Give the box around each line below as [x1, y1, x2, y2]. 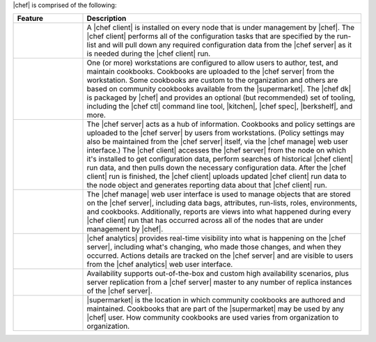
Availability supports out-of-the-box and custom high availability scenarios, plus [86, 269, 350, 279]
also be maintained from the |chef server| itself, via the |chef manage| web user [86, 137, 348, 146]
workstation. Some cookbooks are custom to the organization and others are [86, 75, 338, 85]
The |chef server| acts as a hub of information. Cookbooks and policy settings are [86, 119, 355, 129]
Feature [17, 14, 44, 24]
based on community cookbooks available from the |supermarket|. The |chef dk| [86, 84, 352, 94]
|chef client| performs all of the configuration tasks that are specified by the [86, 31, 336, 41]
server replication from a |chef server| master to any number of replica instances [86, 277, 352, 287]
